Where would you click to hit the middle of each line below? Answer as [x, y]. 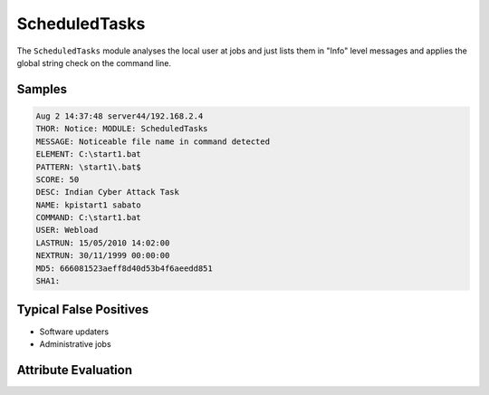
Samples [42, 89]
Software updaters [74, 332]
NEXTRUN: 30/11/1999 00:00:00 [103, 255]
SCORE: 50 [58, 179]
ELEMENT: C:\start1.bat [89, 154]
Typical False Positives [83, 309]
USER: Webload [67, 230]
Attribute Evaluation [75, 370]
